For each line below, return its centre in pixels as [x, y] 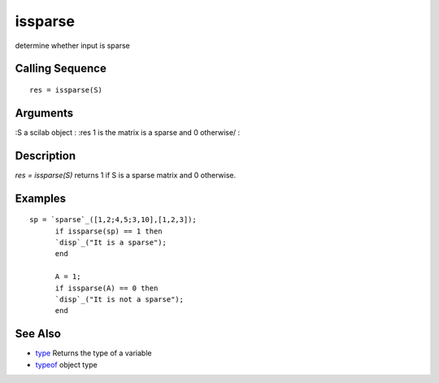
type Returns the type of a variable [93, 353]
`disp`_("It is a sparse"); [111, 242]
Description [46, 156]
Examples [41, 198]
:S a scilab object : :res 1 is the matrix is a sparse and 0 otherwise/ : [128, 132]
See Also [38, 334]
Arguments [44, 113]
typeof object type [66, 364]
